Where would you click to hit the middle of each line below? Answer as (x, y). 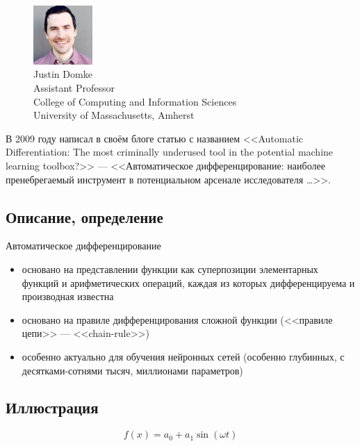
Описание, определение (84, 216)
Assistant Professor (74, 87)
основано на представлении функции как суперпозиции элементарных (170, 269)
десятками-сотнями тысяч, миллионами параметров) (132, 370)
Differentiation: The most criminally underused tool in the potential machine (170, 152)
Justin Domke (63, 74)
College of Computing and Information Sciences (135, 101)
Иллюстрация (52, 407)
